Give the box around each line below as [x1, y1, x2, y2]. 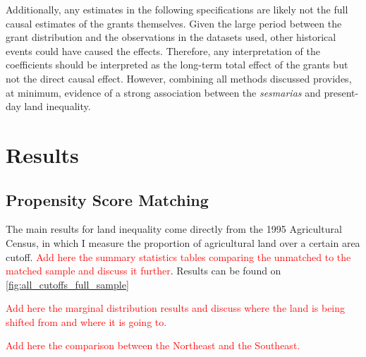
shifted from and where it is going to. [6, 314, 167, 329]
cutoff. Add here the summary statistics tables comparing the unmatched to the [6, 249, 351, 264]
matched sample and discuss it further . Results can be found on [6, 263, 281, 278]
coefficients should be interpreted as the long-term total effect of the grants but [6, 57, 348, 72]
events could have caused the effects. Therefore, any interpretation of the [6, 43, 321, 58]
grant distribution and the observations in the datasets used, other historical [6, 30, 336, 44]
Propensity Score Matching [6, 188, 209, 210]
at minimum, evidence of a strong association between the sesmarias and [6, 85, 321, 99]
